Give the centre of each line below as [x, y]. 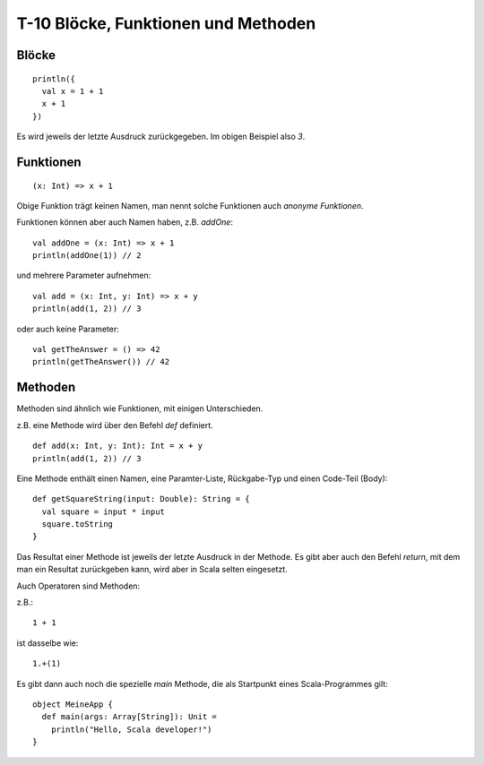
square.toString [78, 524]
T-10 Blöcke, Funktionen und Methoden [166, 23]
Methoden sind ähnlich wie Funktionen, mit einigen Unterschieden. [140, 408]
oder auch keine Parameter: [68, 329]
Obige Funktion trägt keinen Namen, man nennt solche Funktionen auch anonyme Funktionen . [190, 205]
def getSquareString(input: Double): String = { [141, 499]
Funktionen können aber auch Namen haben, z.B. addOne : [125, 222]
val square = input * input [104, 511]
